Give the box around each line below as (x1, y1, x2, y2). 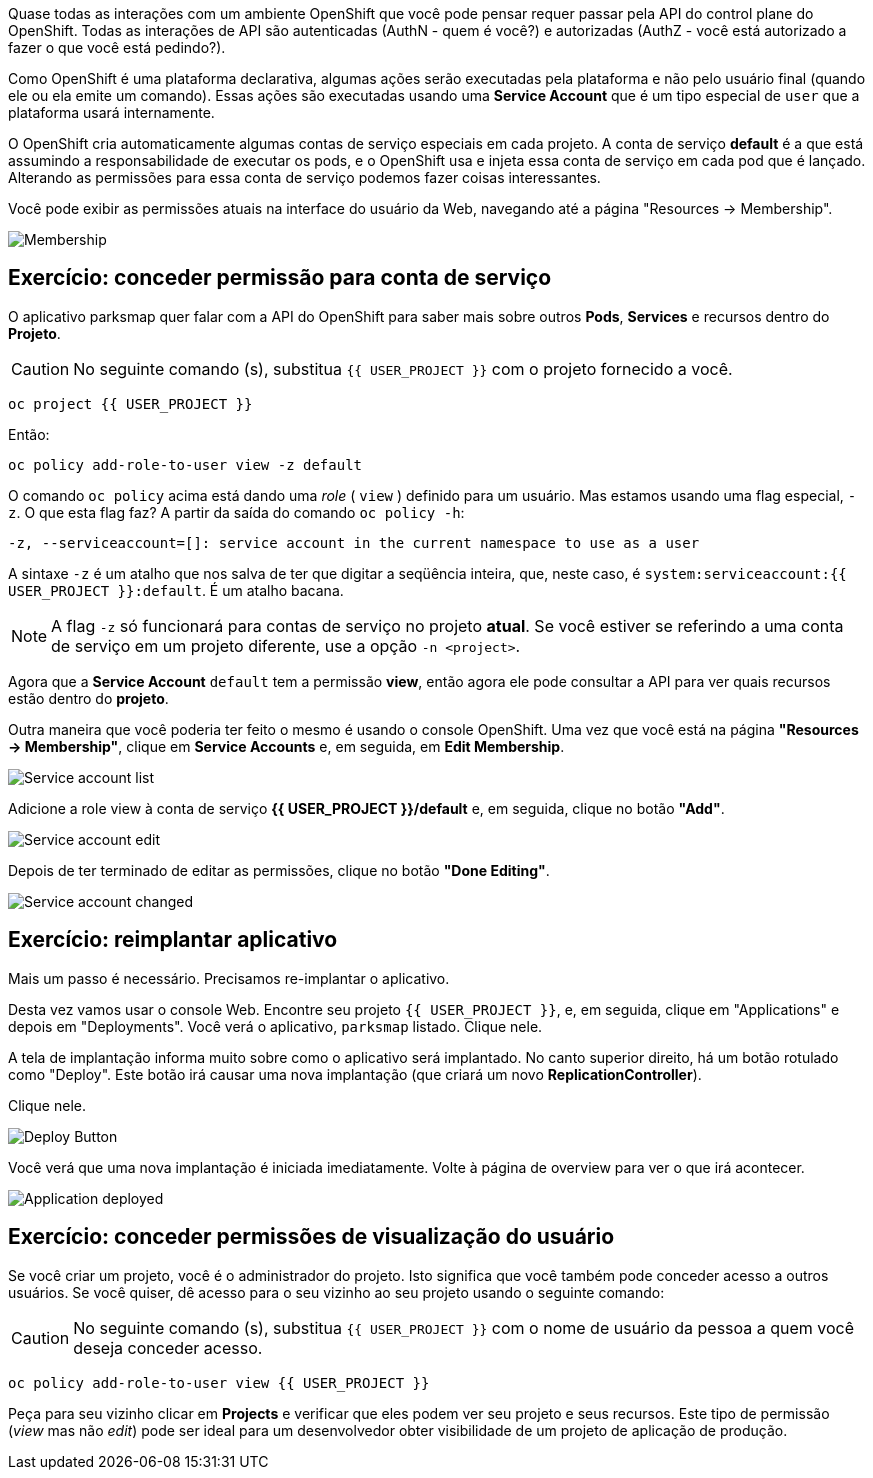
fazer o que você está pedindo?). (8, 39, 226, 56)
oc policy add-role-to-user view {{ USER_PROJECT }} (8, 1374, 430, 1391)
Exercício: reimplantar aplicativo (8, 927, 338, 953)
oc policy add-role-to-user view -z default (8, 456, 363, 473)
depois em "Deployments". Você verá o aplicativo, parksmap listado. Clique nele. (8, 1017, 543, 1035)
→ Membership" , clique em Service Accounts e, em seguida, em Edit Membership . (8, 737, 565, 755)
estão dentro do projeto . (8, 689, 169, 707)
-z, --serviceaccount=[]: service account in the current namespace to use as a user (8, 534, 700, 551)
